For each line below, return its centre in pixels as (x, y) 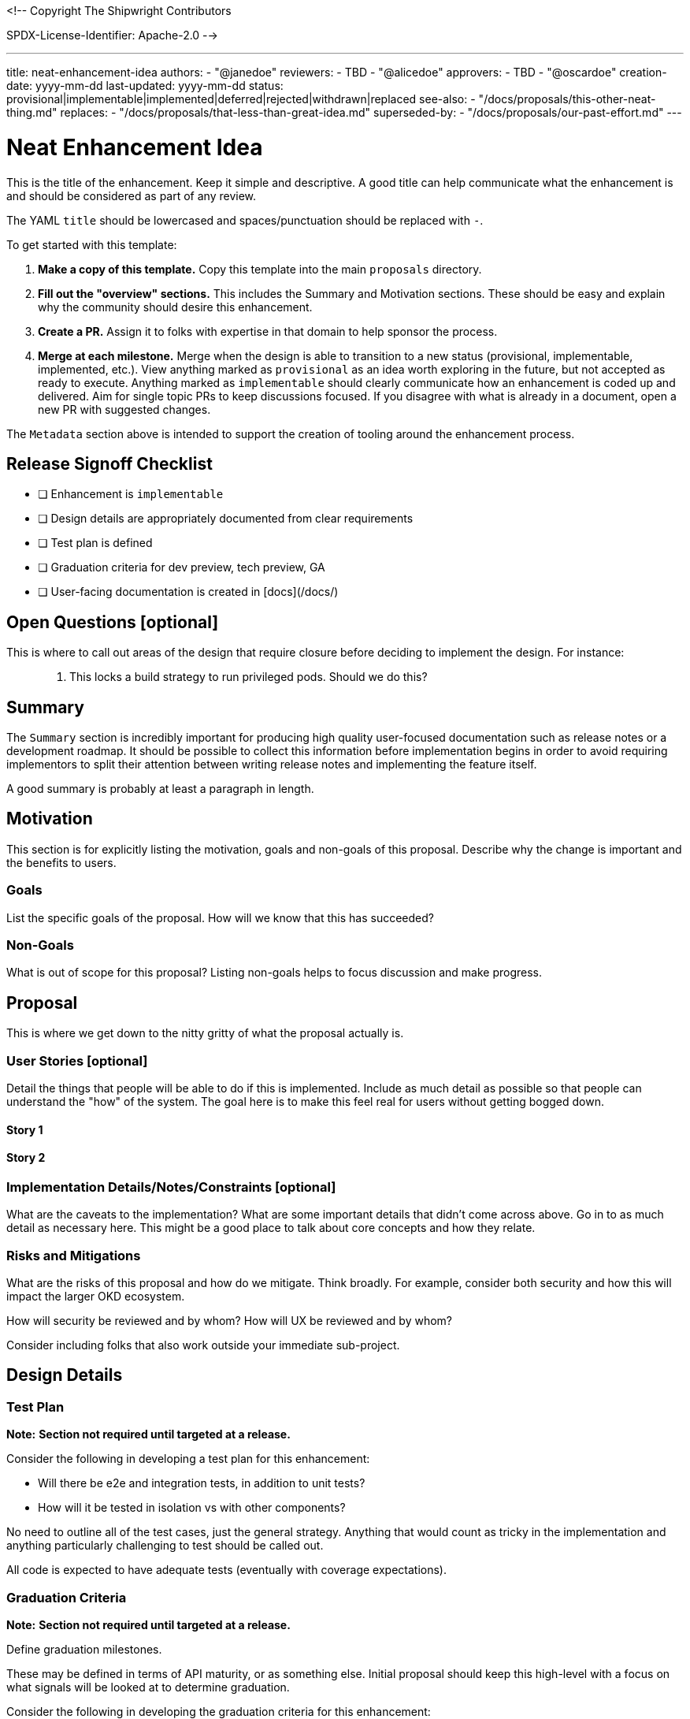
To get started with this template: (92, 244)
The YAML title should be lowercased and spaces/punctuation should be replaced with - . (245, 220)
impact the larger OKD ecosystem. (96, 1296)
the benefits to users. (61, 862)
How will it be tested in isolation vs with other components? (192, 1508)
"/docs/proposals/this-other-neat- (567, 99)
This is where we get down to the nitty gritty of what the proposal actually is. (205, 1033)
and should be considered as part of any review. (132, 195)
